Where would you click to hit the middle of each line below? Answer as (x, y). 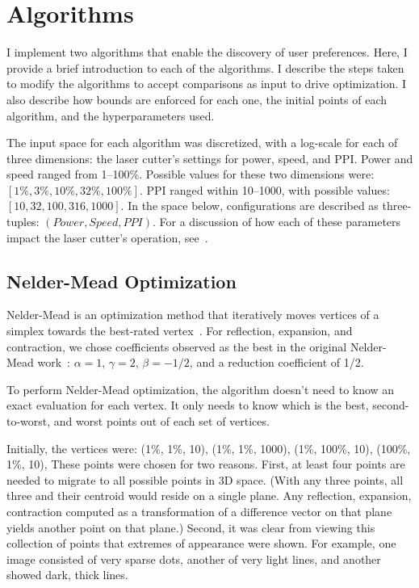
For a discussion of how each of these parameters (280, 222)
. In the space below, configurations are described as (249, 206)
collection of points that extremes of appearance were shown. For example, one (201, 543)
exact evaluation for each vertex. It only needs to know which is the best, (188, 405)
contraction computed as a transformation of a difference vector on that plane (199, 511)
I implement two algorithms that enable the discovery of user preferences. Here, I (207, 52)
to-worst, (29, 421)
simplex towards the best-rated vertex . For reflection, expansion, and (180, 331)
